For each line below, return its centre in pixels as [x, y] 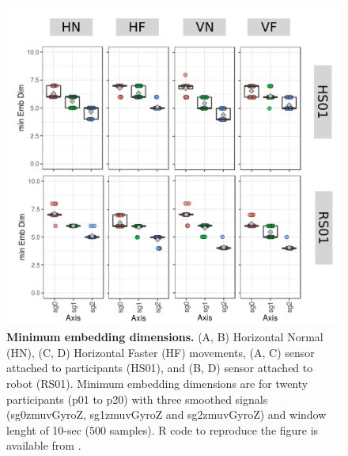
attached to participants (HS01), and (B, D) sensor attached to [160, 368]
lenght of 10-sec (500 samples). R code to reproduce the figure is [163, 429]
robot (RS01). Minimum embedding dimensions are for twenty [157, 384]
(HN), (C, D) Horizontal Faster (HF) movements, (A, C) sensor [161, 352]
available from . [44, 445]
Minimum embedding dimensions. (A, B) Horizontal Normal [165, 337]
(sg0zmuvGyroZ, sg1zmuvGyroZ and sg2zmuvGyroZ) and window [166, 414]
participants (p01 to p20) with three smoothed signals [137, 399]
